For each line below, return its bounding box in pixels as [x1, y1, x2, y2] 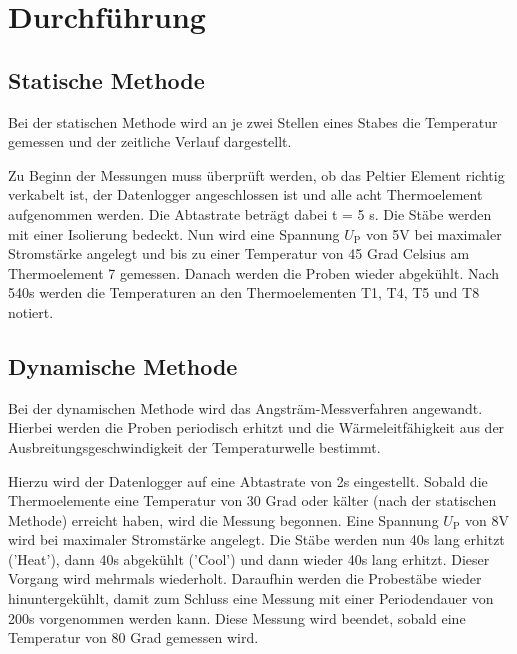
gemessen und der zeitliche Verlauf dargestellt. [8, 131, 292, 152]
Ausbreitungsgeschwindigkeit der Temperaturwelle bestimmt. [8, 436, 381, 457]
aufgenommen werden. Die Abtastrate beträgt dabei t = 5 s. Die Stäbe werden [8, 203, 492, 224]
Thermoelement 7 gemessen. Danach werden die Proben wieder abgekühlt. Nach [8, 262, 500, 283]
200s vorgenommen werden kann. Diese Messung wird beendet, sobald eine [8, 607, 466, 628]
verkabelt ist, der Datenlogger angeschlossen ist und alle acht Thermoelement [8, 184, 483, 205]
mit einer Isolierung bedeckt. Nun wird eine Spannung [8, 223, 340, 244]
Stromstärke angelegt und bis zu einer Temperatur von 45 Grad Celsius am [8, 243, 470, 264]
